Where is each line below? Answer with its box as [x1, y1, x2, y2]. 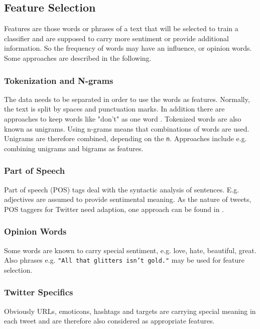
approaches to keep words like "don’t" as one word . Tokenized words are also [4, 113, 241, 124]
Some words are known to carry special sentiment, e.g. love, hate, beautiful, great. [4, 245, 256, 255]
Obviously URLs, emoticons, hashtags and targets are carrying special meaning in [4, 305, 256, 316]
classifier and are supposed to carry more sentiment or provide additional [4, 33, 229, 43]
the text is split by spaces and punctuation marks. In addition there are [4, 103, 225, 114]
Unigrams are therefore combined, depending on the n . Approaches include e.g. [4, 133, 247, 144]
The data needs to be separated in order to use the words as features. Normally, [4, 93, 250, 104]
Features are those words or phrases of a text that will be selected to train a [4, 23, 238, 34]
